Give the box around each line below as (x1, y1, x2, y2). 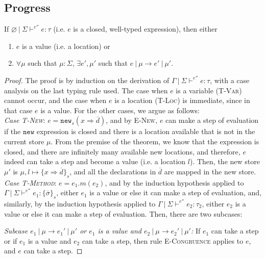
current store (4, 136, 44, 146)
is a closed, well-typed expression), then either (73, 23, 218, 34)
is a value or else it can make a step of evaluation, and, (89, 187, 261, 198)
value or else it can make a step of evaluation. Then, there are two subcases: (4, 208, 243, 219)
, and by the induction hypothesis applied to (105, 177, 244, 188)
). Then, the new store (189, 156, 260, 167)
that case (4, 105, 33, 115)
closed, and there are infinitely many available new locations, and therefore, (4, 146, 240, 157)
